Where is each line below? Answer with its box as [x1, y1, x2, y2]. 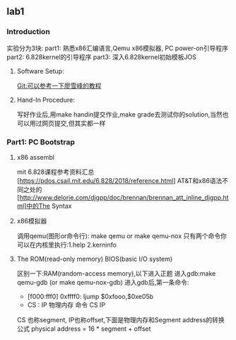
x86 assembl [16, 153, 54, 161]
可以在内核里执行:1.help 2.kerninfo [16, 240, 117, 249]
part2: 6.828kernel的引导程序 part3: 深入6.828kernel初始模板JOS [6, 52, 197, 61]
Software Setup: [16, 66, 64, 75]
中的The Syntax [26, 201, 72, 210]
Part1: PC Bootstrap [6, 137, 75, 147]
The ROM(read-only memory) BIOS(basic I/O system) [16, 254, 173, 263]
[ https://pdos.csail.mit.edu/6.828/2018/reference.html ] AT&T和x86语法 [16, 176, 223, 184]
